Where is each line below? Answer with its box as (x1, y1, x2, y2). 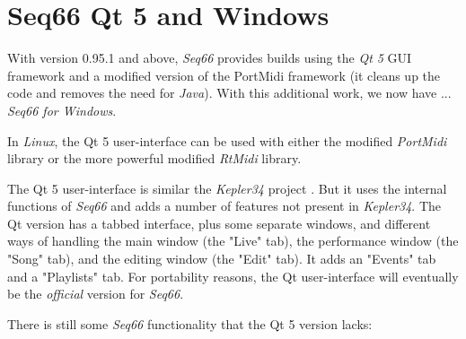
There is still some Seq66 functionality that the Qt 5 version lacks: (7, 314, 373, 333)
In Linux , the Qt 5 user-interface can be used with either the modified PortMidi (7, 131, 447, 150)
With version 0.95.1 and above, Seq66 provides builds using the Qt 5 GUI (7, 48, 412, 67)
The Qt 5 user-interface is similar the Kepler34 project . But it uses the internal (7, 178, 447, 197)
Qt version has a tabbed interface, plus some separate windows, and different (7, 213, 431, 232)
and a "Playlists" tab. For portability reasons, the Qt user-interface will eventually (7, 266, 459, 285)
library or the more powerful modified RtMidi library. (7, 149, 302, 168)
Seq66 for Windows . (7, 100, 117, 119)
